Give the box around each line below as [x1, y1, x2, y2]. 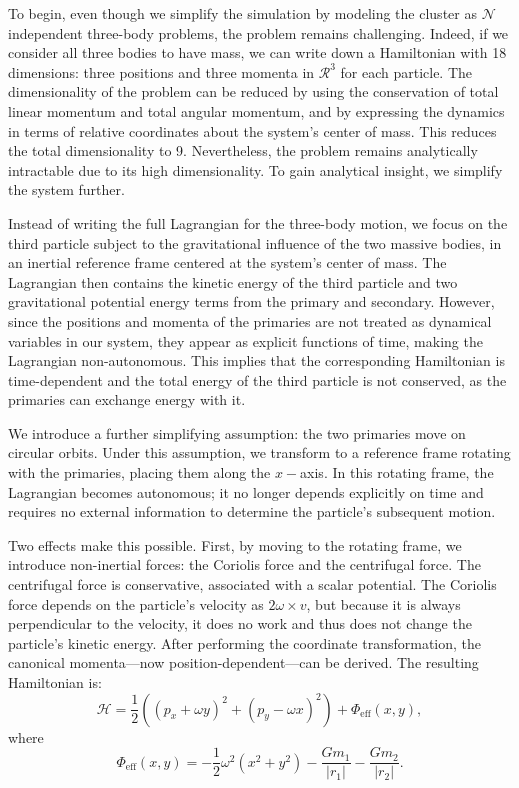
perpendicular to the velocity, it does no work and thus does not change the [8, 613, 472, 634]
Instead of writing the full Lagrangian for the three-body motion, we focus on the [8, 212, 508, 233]
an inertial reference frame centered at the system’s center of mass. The [8, 252, 447, 273]
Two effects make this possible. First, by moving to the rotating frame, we [8, 534, 462, 555]
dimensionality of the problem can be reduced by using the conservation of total [8, 81, 499, 102]
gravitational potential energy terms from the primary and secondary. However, [8, 291, 495, 312]
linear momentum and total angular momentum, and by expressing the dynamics [8, 100, 505, 121]
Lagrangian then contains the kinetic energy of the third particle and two [8, 271, 458, 292]
